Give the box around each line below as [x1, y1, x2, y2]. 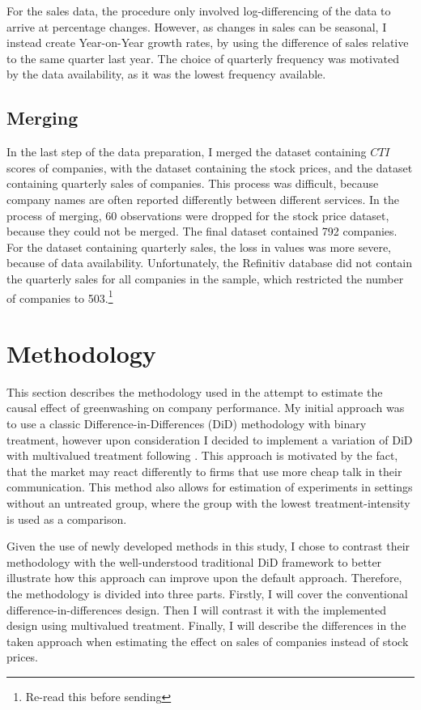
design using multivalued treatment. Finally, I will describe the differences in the [6, 617, 406, 634]
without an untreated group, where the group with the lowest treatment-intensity [6, 495, 410, 512]
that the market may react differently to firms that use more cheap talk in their [6, 462, 402, 479]
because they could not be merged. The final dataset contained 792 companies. [6, 223, 398, 240]
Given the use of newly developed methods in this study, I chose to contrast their [6, 538, 410, 555]
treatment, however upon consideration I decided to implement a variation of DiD [6, 431, 413, 448]
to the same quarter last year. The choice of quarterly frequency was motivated [6, 49, 399, 66]
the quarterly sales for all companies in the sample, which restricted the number [6, 270, 404, 287]
